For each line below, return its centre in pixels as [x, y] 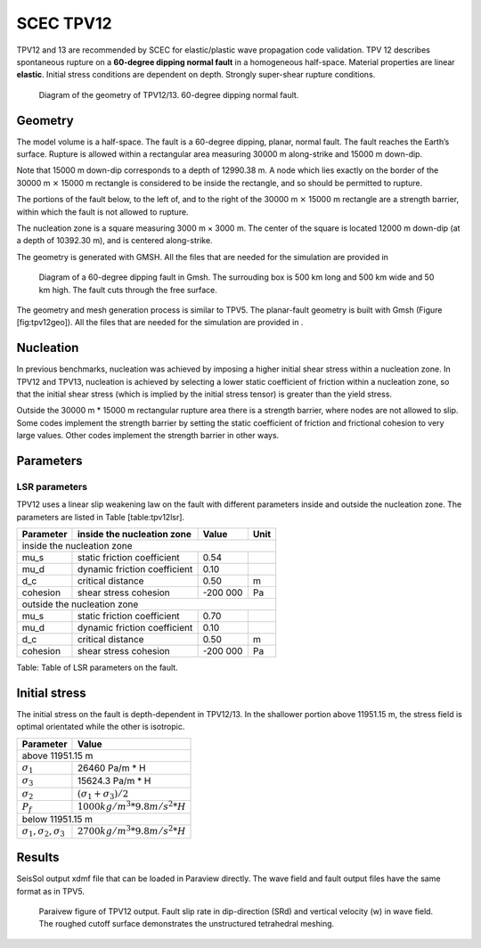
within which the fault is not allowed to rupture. [102, 212]
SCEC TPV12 [64, 23]
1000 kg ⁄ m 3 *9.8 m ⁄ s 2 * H [131, 805]
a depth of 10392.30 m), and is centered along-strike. [114, 241]
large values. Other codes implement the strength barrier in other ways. [148, 436]
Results [38, 858]
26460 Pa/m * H [111, 768]
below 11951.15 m [57, 820]
